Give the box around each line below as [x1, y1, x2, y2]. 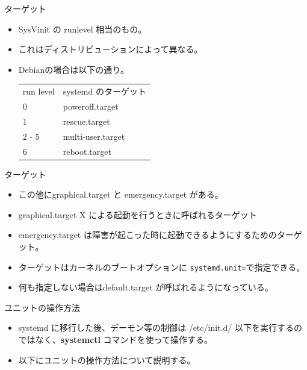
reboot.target [63, 145, 111, 157]
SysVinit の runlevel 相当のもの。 [18, 22, 147, 35]
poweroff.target [63, 99, 119, 112]
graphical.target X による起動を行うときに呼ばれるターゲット [18, 208, 257, 221]
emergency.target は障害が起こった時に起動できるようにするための [18, 228, 277, 241]
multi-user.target [63, 130, 125, 142]
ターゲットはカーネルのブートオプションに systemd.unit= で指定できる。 [18, 260, 305, 273]
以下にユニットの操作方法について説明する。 [18, 353, 196, 366]
